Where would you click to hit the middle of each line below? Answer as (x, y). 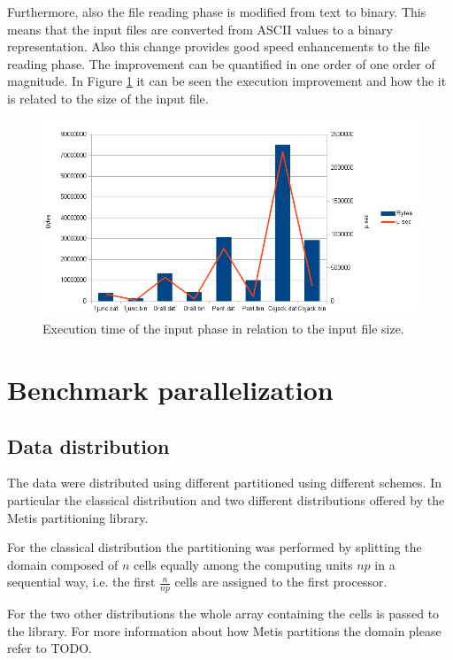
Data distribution (88, 445)
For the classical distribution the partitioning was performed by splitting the (215, 547)
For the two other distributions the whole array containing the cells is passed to (223, 614)
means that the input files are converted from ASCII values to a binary (200, 29)
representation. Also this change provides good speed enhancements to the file (219, 46)
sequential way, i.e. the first (81, 582)
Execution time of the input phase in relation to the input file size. (223, 329)
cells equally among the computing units (243, 564)
